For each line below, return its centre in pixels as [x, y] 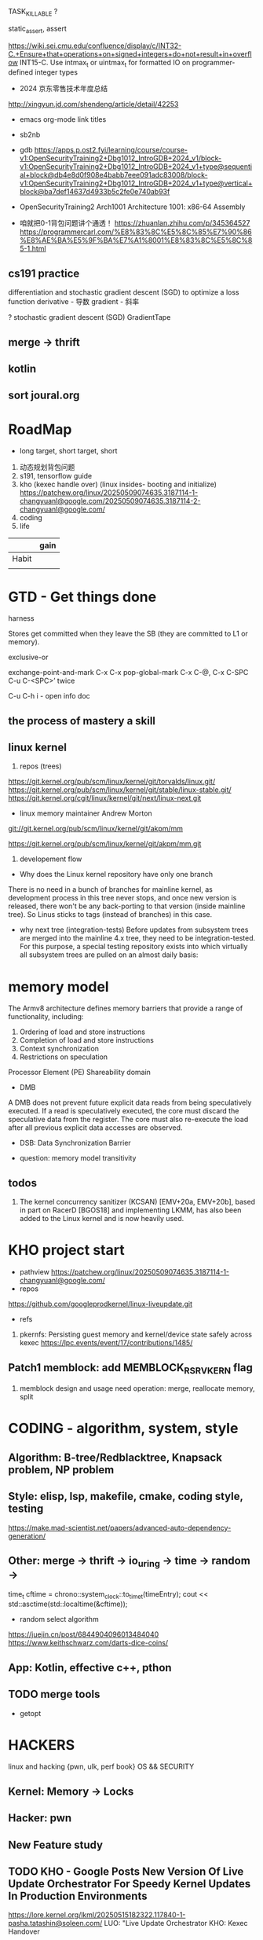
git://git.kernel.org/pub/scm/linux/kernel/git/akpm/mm [95, 829]
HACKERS [42, 1745]
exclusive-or [28, 657]
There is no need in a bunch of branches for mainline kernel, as [111, 889]
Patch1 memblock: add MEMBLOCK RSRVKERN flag [131, 1368]
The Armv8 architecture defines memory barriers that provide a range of [126, 1008]
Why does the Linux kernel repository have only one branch [116, 875]
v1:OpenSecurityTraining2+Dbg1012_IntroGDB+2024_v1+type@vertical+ [136, 183]
